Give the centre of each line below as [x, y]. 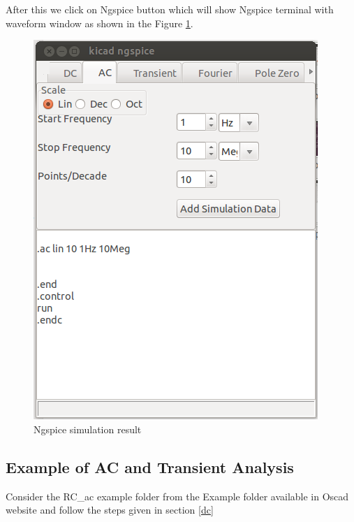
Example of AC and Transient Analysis [150, 466]
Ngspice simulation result [88, 429]
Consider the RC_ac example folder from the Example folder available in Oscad [177, 496]
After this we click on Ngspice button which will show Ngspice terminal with [170, 9]
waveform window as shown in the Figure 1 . [99, 23]
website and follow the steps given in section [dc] [110, 510]
